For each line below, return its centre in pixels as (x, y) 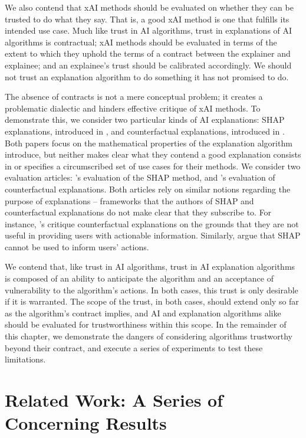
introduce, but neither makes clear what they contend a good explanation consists (153, 154)
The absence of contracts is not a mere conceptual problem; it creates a (134, 97)
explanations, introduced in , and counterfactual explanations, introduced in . (145, 131)
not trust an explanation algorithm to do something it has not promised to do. (147, 76)
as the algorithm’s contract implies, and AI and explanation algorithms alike (143, 313)
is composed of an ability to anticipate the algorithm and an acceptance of (139, 278)
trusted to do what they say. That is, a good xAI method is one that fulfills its (147, 19)
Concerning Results (86, 423)
